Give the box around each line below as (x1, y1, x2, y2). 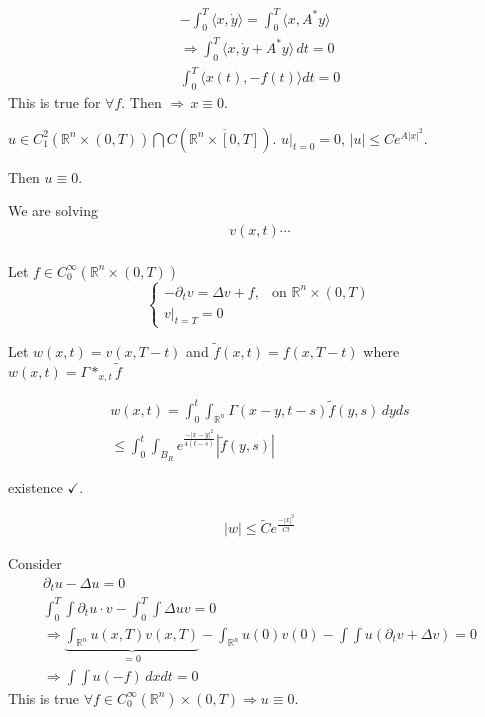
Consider (8, 553, 62, 574)
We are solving (8, 200, 98, 221)
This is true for (8, 91, 101, 112)
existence (8, 476, 63, 497)
